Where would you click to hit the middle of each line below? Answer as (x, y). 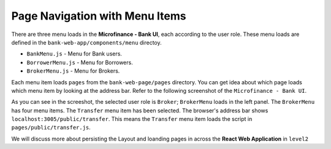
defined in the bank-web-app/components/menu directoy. (86, 42)
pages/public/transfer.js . (51, 128)
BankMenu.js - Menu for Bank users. (74, 54)
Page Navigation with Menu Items (99, 16)
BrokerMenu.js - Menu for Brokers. (73, 71)
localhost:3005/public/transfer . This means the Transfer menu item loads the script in (132, 119)
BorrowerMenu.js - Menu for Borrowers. (80, 62)
